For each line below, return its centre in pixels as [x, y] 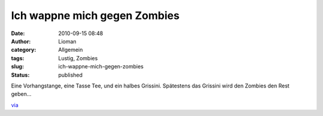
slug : [17, 67]
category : [24, 50]
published [71, 75]
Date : [18, 33]
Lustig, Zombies [78, 58]
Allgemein [71, 50]
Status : [20, 75]
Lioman [68, 41]
